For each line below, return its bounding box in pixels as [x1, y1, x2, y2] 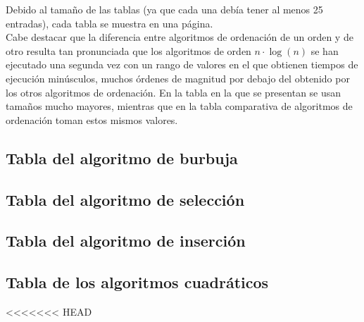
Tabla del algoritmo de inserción [6, 230, 246, 252]
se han [310, 43, 339, 58]
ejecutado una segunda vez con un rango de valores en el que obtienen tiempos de [6, 57, 358, 72]
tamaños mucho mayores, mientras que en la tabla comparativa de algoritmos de [6, 99, 353, 113]
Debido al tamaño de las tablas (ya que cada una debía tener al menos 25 [6, 2, 323, 16]
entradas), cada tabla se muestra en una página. [6, 16, 213, 30]
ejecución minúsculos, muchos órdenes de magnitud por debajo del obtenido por [6, 70, 350, 85]
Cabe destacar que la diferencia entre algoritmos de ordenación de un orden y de [6, 30, 353, 44]
